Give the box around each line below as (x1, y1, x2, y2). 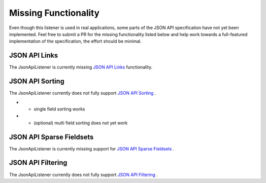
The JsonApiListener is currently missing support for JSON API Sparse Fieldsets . (9, 146, 174, 151)
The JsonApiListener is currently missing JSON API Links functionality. (9, 64, 153, 70)
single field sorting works (33, 106, 85, 112)
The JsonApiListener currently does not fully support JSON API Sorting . (9, 90, 156, 96)
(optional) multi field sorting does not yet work (33, 120, 128, 126)
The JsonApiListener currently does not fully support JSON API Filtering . (9, 172, 158, 178)
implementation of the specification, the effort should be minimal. (9, 38, 142, 44)
